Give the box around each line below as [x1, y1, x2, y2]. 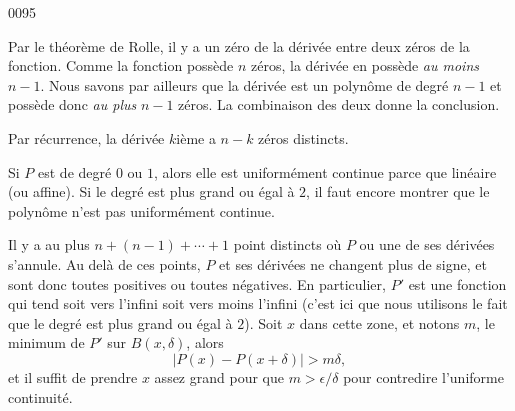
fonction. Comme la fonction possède [8, 55, 234, 76]
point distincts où [233, 234, 342, 255]
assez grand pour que [154, 366, 284, 387]
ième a [176, 127, 216, 148]
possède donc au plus [8, 94, 137, 115]
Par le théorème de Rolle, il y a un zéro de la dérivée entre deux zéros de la [8, 35, 470, 56]
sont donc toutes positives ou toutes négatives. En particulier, [8, 273, 386, 294]
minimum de [8, 332, 85, 353]
